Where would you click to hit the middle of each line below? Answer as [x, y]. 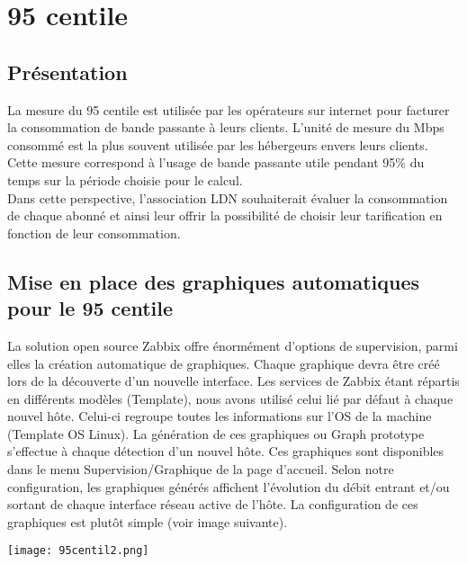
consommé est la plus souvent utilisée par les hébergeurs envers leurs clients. [218, 144]
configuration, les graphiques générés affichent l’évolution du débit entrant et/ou [229, 486]
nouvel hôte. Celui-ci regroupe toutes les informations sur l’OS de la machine [220, 416]
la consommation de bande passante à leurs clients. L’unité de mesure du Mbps [226, 127]
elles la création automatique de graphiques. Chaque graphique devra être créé [224, 363]
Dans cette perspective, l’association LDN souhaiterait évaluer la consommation [228, 197]
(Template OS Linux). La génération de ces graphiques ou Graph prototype [216, 433]
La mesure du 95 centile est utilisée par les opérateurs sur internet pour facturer [229, 109]
